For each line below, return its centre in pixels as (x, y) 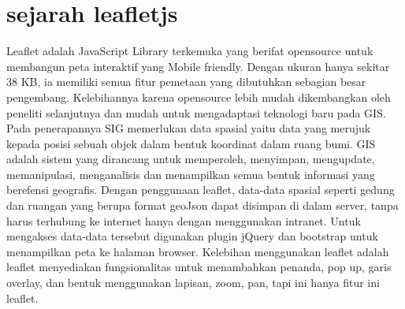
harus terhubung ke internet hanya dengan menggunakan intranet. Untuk (184, 220)
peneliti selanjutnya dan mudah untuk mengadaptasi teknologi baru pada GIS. (196, 112)
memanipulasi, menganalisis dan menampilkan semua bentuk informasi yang (191, 174)
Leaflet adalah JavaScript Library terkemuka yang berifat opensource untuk (190, 51)
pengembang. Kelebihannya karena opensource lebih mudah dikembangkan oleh (199, 97)
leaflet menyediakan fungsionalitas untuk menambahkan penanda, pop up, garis (199, 267)
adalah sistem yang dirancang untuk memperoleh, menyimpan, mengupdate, (191, 159)
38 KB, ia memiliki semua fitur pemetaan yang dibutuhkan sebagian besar (186, 82)
